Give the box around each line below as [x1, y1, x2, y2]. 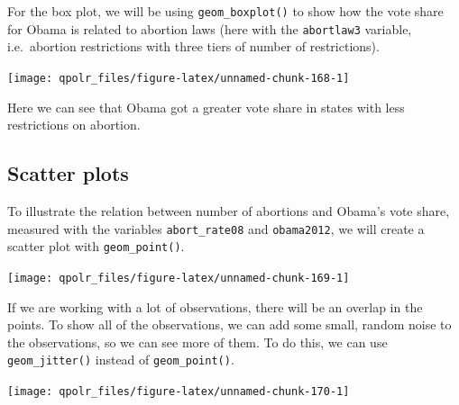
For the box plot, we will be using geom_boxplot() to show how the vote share [7, 2, 444, 20]
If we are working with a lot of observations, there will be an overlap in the [7, 297, 423, 316]
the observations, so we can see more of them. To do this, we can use [7, 332, 388, 351]
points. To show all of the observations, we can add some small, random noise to [7, 315, 452, 334]
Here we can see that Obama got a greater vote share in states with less [7, 97, 405, 116]
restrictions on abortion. [7, 115, 141, 134]
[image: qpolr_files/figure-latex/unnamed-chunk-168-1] [7, 71, 350, 85]
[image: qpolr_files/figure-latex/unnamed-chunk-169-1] [7, 271, 350, 284]
